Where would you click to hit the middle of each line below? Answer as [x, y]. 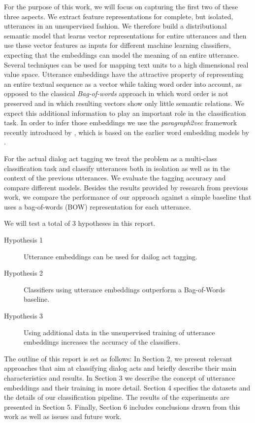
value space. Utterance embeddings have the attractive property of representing [124, 74]
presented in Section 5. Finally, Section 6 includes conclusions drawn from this [122, 406]
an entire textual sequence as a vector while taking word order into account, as [123, 84]
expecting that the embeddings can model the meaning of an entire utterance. [122, 54]
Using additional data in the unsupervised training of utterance [119, 332]
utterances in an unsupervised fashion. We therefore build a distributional [115, 26]
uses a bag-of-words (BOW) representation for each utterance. [98, 206]
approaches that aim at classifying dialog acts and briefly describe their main [120, 368]
